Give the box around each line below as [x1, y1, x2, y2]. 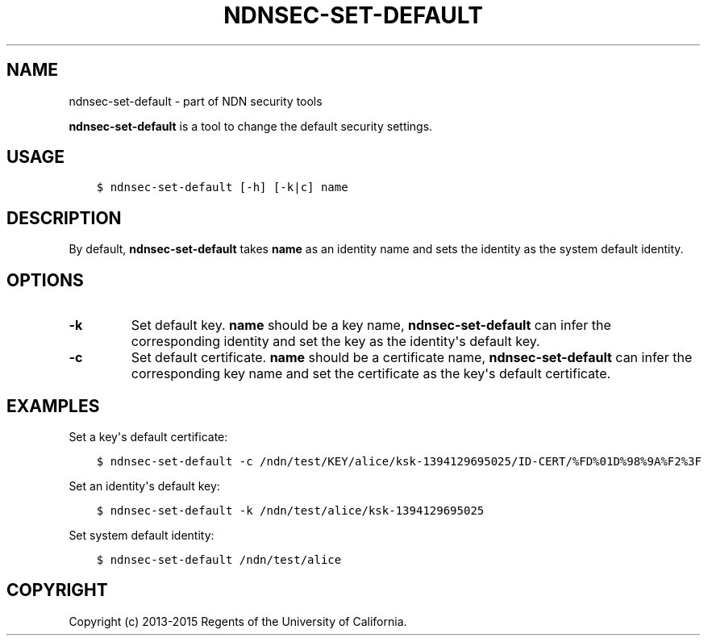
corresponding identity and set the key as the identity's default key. [131, 333, 540, 350]
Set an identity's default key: [69, 478, 220, 493]
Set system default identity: [69, 527, 214, 542]
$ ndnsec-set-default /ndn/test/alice [96, 552, 342, 566]
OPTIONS [6, 269, 84, 290]
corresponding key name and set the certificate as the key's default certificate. [131, 365, 611, 382]
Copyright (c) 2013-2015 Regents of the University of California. [69, 614, 407, 628]
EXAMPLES [6, 395, 100, 416]
